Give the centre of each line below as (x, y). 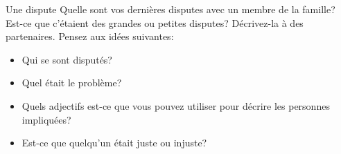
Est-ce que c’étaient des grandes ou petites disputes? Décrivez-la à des (155, 22)
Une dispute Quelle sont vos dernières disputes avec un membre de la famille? (170, 9)
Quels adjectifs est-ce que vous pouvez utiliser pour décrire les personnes (176, 105)
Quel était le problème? (72, 83)
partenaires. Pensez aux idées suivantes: (90, 36)
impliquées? (46, 119)
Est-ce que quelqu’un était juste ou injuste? (114, 143)
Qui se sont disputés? (67, 59)
